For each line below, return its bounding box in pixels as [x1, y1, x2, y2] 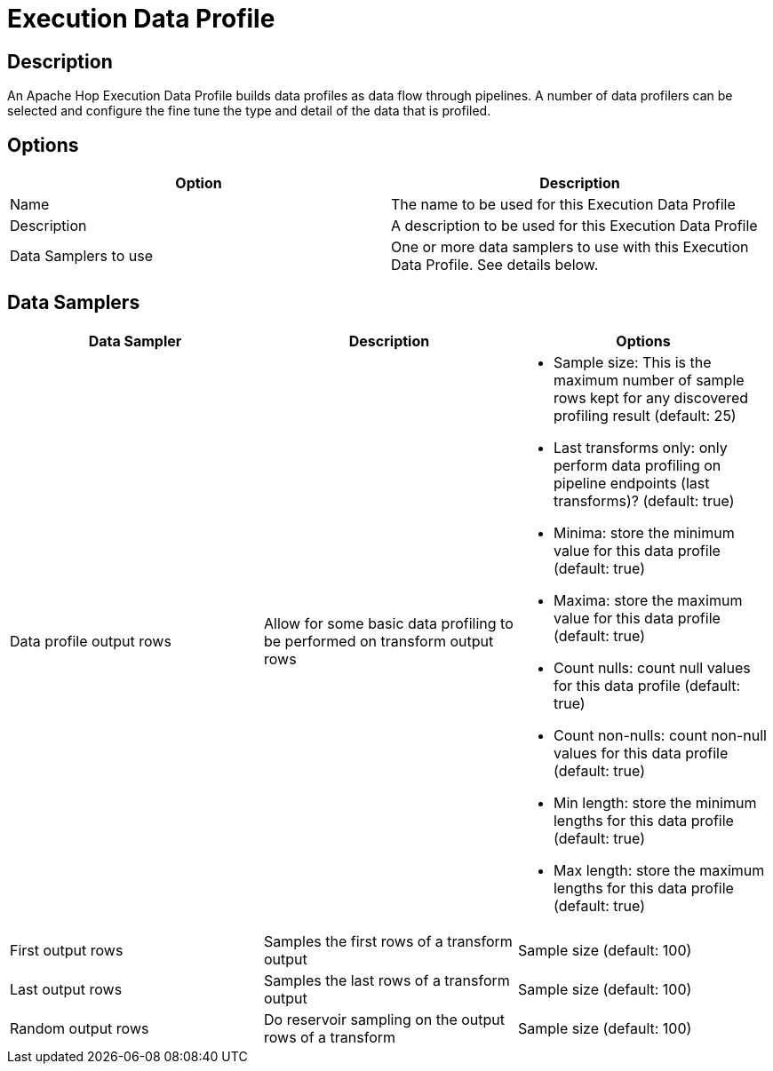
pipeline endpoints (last [553, 473, 710, 492]
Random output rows [10, 1019, 149, 1037]
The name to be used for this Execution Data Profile [391, 195, 736, 214]
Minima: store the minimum [553, 523, 735, 542]
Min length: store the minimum [553, 793, 757, 812]
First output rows [10, 940, 124, 959]
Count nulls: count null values [553, 658, 751, 677]
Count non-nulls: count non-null [553, 726, 767, 744]
